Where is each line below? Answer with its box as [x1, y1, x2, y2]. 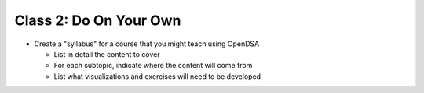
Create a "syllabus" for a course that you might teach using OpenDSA [34, 39, 260, 48]
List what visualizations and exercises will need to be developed [53, 71, 261, 81]
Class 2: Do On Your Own [14, 12, 181, 29]
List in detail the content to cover [53, 49, 160, 59]
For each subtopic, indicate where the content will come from [53, 61, 253, 70]
